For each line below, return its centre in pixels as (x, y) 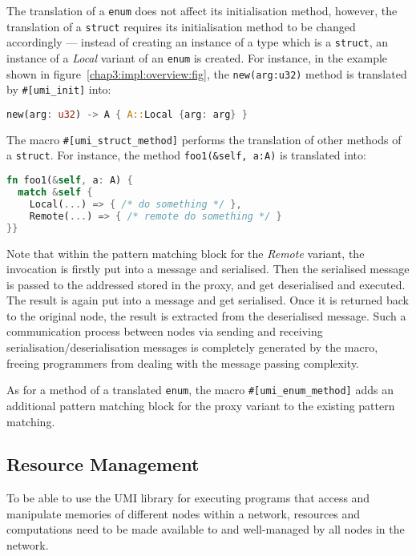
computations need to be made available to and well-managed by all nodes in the (206, 529)
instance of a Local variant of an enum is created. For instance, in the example (197, 57)
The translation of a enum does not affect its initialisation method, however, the (202, 10)
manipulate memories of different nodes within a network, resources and (184, 513)
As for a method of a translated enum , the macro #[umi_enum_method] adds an (200, 390)
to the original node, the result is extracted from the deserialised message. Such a (206, 315)
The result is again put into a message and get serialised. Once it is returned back (208, 300)
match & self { (55, 192)
